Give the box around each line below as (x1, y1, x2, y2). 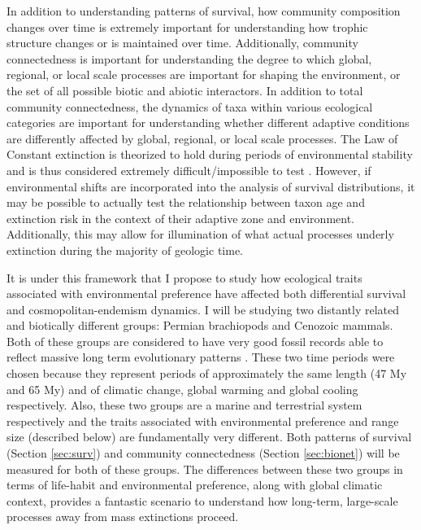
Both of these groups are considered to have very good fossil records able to (7, 332, 384, 349)
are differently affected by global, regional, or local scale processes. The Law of (7, 129, 398, 147)
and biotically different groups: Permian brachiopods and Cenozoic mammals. (7, 317, 393, 334)
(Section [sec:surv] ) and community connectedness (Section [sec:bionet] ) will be (7, 445, 400, 462)
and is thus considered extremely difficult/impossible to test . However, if (7, 161, 371, 178)
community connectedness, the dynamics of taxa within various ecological (7, 98, 373, 115)
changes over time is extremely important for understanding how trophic (7, 18, 368, 35)
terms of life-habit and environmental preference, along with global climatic (7, 476, 383, 493)
